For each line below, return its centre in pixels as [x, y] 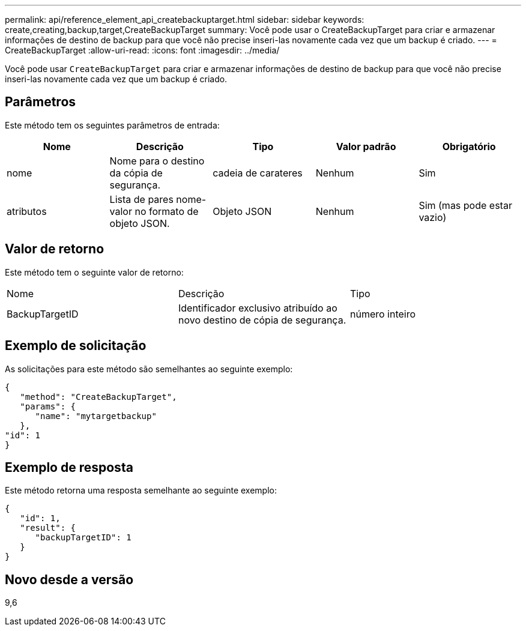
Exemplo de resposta [69, 467]
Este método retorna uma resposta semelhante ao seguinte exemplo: [141, 491]
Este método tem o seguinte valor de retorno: [94, 272]
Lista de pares [141, 199]
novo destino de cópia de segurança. [262, 320]
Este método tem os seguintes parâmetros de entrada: [112, 125]
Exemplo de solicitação [76, 346]
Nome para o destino [157, 161]
